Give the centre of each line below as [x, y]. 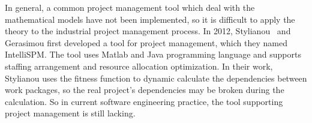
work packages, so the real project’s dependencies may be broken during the [145, 90]
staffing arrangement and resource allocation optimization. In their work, [139, 66]
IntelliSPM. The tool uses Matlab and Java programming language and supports [153, 54]
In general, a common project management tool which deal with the [130, 7]
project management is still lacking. [70, 113]
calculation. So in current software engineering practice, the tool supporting [144, 101]
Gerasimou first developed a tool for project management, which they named [146, 42]
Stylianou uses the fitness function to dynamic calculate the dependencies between [156, 78]
